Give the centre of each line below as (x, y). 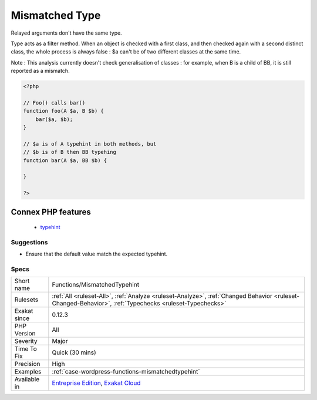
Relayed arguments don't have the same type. (67, 33)
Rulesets (26, 300)
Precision (27, 364)
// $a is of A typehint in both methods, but (90, 144)
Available (27, 379)
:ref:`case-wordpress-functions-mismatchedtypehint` (126, 372)
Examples (28, 372)
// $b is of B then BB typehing (70, 152)
